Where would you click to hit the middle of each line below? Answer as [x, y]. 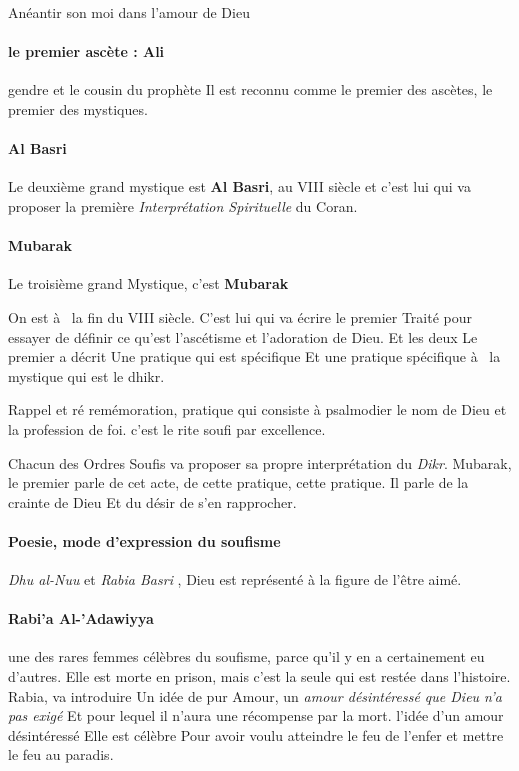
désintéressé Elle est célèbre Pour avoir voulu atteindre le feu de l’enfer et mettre [256, 734]
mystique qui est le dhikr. [86, 375]
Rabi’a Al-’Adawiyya [81, 618]
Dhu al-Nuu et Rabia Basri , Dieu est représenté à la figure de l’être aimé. [235, 579]
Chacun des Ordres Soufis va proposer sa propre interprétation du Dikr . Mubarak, [260, 462]
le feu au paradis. [61, 754]
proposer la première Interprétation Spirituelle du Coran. [183, 205]
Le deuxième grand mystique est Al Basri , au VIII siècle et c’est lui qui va [239, 186]
